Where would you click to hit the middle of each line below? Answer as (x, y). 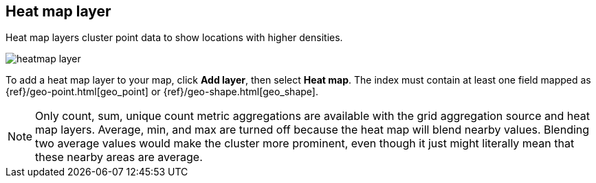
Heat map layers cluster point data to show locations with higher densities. (174, 38)
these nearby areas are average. (119, 157)
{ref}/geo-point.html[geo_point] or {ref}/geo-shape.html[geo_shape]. (162, 92)
